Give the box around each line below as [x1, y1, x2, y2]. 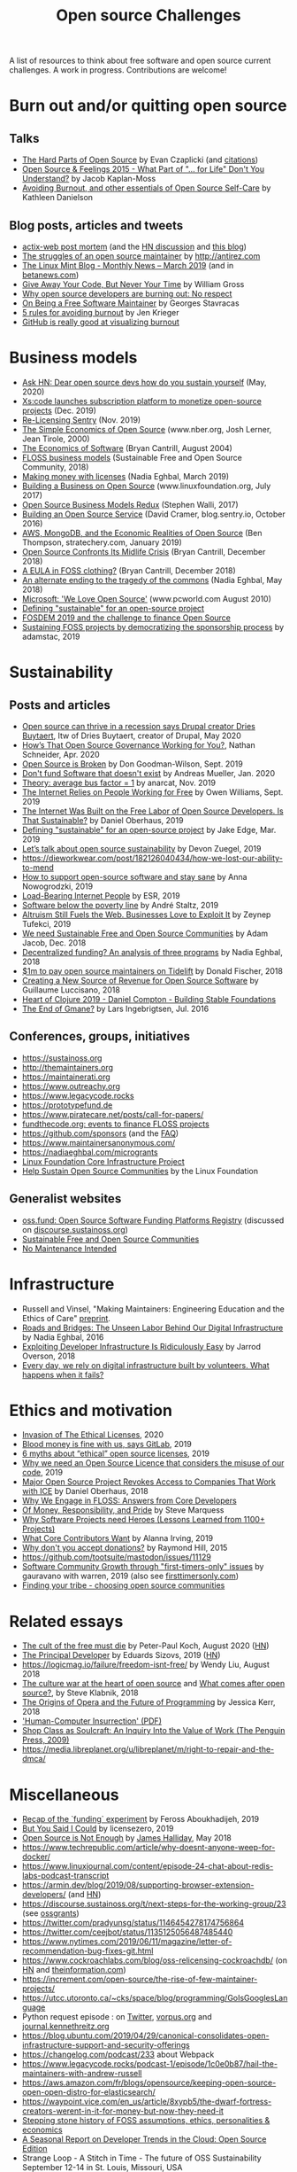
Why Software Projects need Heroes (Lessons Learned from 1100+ [21, 1514, 265, 1525]
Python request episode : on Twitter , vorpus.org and [21, 2012, 212, 2022]
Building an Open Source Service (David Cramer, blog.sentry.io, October [21, 509, 286, 519]
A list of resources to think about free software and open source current [9, 55, 271, 66]
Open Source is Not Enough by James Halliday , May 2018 [21, 1833, 232, 1843]
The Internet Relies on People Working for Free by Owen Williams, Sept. [21, 786, 284, 798]
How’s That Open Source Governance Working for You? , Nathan [21, 739, 255, 750]
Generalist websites [9, 1191, 122, 1206]
